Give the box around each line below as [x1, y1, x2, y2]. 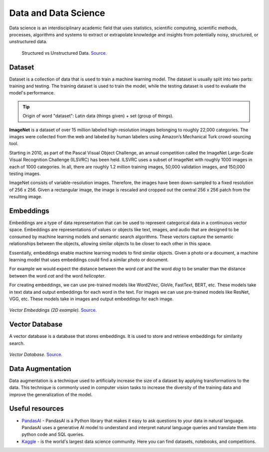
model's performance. [9, 90, 55, 96]
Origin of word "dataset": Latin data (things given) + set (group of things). [22, 113, 174, 119]
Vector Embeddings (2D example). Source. [9, 307, 97, 313]
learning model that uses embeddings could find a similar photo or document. [9, 257, 169, 263]
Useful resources [9, 404, 64, 413]
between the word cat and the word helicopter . [9, 272, 106, 278]
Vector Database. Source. [9, 351, 63, 358]
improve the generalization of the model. [9, 391, 93, 397]
